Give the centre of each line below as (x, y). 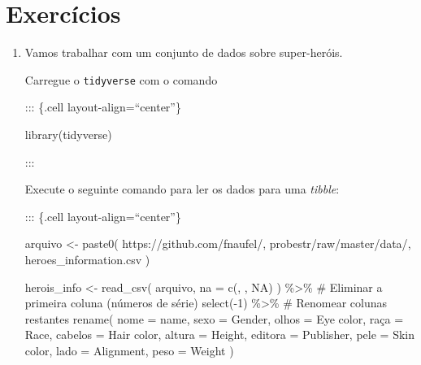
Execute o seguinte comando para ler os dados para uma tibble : (182, 189)
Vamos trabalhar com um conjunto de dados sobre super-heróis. (184, 52)
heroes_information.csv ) (87, 259)
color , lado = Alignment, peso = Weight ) (129, 350)
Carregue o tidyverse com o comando (121, 79)
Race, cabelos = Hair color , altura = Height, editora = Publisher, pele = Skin (220, 335)
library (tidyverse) (68, 134)
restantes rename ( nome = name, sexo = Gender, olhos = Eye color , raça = (214, 318)
